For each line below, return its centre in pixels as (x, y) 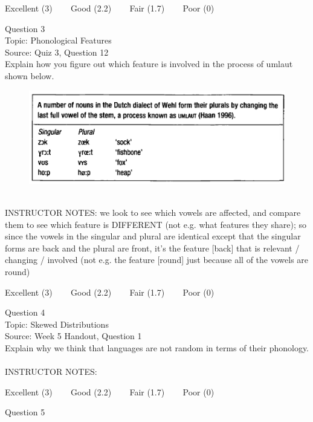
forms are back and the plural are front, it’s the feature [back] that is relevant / (152, 248)
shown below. (30, 75)
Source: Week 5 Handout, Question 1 (73, 336)
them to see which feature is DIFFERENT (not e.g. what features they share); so (156, 224)
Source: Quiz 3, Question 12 (57, 52)
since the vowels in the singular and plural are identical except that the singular (153, 236)
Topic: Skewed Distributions (57, 324)
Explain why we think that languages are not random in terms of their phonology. (157, 347)
